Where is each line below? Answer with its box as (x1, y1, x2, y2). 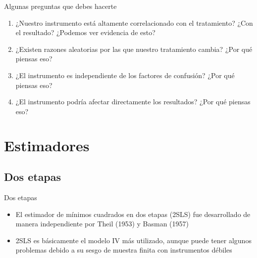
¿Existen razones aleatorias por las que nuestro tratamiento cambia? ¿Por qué (15, 43, 253, 54)
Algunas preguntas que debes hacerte (4, 1, 117, 11)
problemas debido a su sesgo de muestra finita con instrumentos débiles (15, 245, 232, 255)
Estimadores (4, 135, 90, 155)
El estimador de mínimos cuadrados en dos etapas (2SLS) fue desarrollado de (15, 209, 251, 219)
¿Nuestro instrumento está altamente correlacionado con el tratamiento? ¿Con (15, 17, 253, 28)
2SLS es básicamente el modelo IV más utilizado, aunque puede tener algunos (15, 235, 252, 245)
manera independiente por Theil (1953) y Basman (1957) (15, 218, 189, 229)
